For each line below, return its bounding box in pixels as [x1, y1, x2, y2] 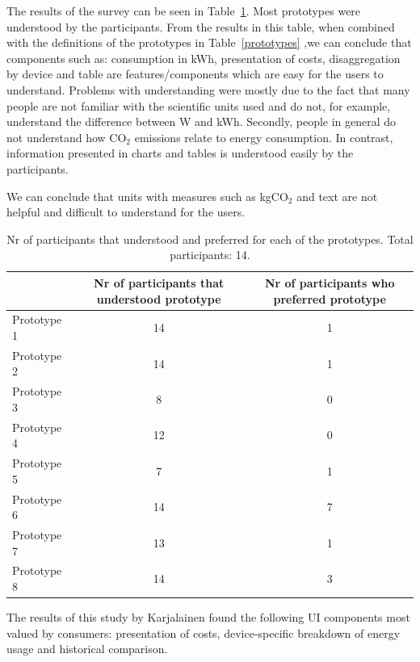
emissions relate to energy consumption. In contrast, [134, 128, 393, 145]
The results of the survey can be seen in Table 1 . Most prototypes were [6, 2, 361, 19]
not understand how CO [6, 128, 127, 145]
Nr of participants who [264, 274, 395, 291]
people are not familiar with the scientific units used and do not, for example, [6, 97, 391, 114]
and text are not [296, 187, 378, 204]
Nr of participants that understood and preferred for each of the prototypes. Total [6, 230, 414, 247]
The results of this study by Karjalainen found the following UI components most [6, 609, 410, 626]
